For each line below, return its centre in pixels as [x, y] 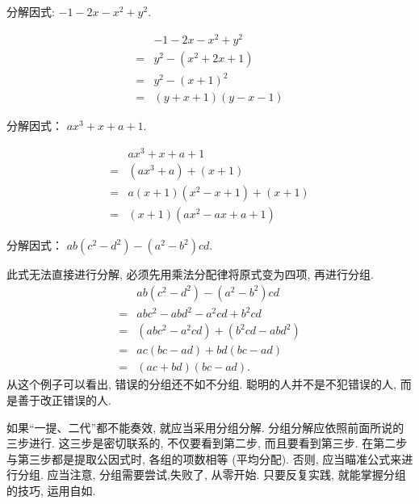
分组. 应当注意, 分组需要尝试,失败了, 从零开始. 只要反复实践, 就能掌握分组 [212, 475]
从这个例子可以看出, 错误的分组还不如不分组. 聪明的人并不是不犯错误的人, [201, 384]
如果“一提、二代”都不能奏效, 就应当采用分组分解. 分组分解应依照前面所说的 [205, 427]
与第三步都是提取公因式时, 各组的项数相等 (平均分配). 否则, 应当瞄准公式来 [204, 458]
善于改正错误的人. [64, 399]
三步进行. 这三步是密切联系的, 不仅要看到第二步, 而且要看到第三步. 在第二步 [207, 443]
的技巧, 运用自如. [51, 490]
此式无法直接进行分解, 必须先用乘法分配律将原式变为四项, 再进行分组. [190, 274]
